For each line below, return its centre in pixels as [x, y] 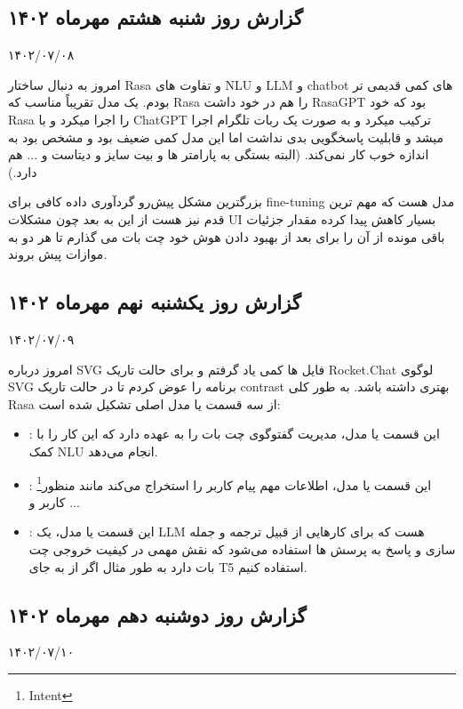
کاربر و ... [54, 501]
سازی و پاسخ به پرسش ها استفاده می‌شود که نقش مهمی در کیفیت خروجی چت [242, 548]
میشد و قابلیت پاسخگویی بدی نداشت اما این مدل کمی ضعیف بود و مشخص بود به [226, 137]
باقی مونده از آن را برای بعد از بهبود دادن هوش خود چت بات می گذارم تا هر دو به [227, 236]
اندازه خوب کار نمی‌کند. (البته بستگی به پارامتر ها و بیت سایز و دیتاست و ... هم [219, 154]
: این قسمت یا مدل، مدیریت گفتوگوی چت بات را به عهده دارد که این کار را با [234, 434]
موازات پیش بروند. [58, 254]
